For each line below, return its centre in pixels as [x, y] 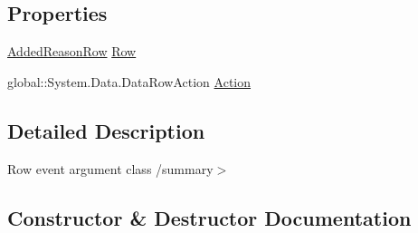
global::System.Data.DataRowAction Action [129, 81]
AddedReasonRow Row [72, 51]
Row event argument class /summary [110, 168]
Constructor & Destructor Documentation [209, 217]
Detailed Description [106, 130]
